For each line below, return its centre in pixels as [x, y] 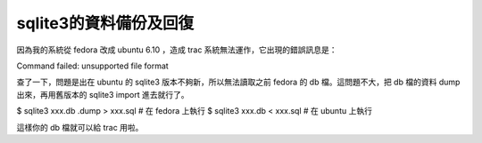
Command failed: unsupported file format [92, 66]
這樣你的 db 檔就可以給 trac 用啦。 [80, 127]
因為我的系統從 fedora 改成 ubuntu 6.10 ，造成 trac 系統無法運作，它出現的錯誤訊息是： [177, 50]
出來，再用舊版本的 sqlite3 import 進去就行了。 [103, 94]
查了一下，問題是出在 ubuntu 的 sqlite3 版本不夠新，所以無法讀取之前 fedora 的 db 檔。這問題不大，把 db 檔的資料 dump [238, 82]
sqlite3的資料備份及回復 [105, 23]
